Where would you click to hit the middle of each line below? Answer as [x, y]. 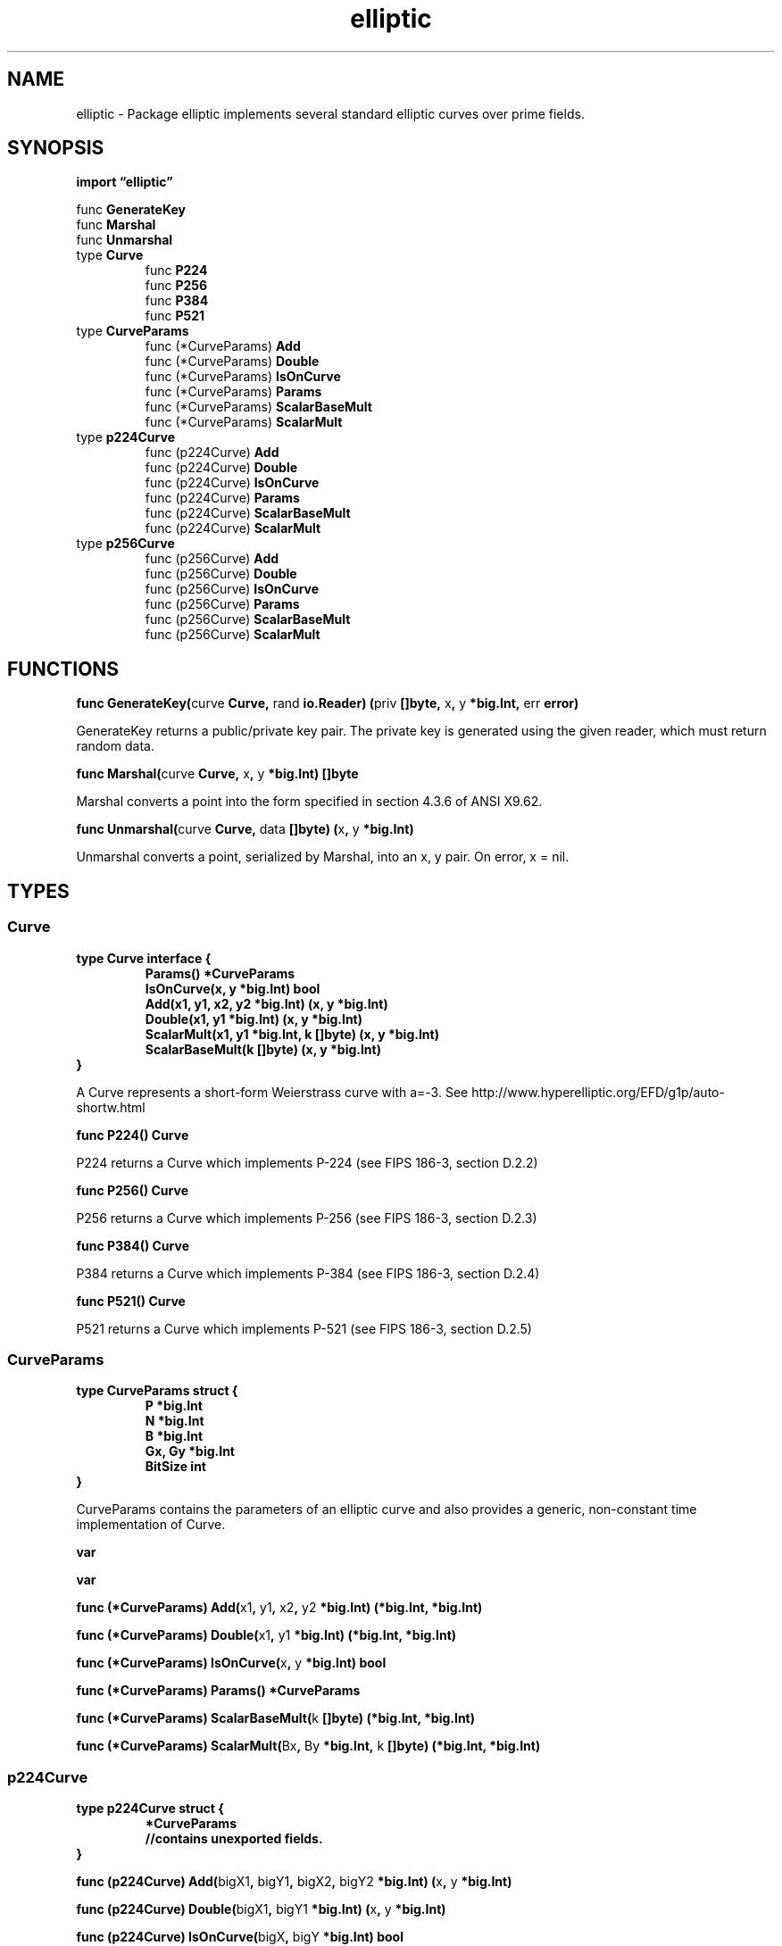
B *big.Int [174, 1436]
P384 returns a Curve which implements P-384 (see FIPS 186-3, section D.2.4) [308, 1273]
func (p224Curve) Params [222, 498]
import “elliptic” [125, 182]
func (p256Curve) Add [212, 559]
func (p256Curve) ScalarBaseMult [248, 620]
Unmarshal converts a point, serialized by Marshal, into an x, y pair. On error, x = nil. [323, 857]
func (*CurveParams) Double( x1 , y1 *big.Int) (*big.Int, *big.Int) [266, 1635]
